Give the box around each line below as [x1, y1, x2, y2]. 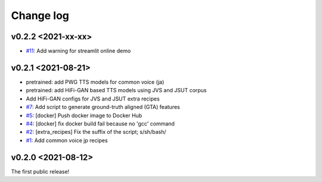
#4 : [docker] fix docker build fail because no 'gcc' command [26, 120, 175, 127]
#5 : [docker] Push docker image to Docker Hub [26, 112, 143, 119]
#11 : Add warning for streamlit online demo [26, 48, 131, 55]
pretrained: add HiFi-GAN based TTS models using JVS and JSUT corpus [26, 87, 207, 94]
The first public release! [11, 168, 70, 175]
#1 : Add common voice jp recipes [26, 137, 108, 144]
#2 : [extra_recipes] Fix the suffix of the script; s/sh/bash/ [26, 128, 166, 136]
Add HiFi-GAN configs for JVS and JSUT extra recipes [26, 95, 160, 102]
